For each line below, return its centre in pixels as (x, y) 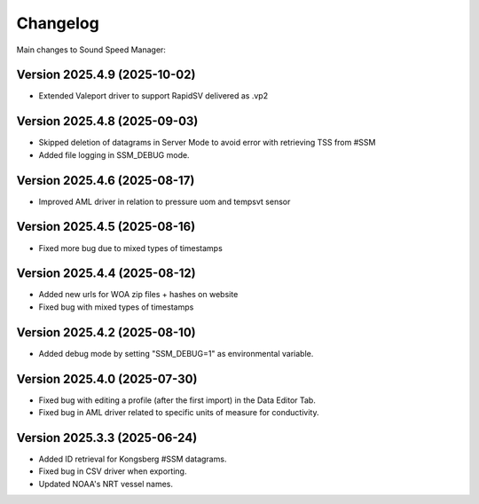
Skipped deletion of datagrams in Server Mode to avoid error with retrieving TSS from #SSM (207, 143)
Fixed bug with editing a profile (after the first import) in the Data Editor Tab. (177, 400)
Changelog (58, 23)
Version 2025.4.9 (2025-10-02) (106, 75)
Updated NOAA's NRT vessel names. (106, 484)
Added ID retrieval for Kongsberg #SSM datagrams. (133, 459)
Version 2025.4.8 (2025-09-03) (107, 121)
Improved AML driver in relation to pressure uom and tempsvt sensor (165, 201)
